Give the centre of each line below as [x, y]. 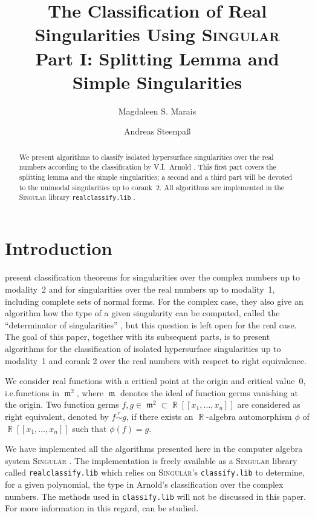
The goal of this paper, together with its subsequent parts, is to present [138, 337]
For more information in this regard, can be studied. [102, 508]
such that [89, 428]
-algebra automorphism [249, 416]
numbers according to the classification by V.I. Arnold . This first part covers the [148, 167]
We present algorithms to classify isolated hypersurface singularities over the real [146, 157]
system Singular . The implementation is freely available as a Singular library [151, 460]
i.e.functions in [32, 392]
